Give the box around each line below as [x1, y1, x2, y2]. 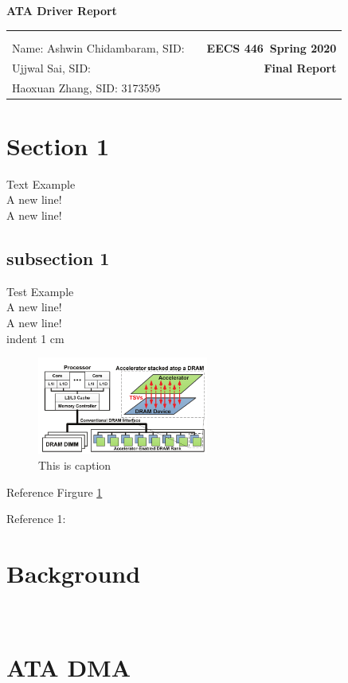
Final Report [264, 59, 337, 76]
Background [6, 556, 141, 589]
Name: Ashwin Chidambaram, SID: [12, 39, 185, 56]
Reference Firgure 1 [6, 483, 103, 500]
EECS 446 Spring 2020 [206, 39, 337, 56]
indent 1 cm [6, 330, 65, 346]
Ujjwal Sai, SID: [12, 59, 91, 76]
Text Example [6, 175, 76, 192]
